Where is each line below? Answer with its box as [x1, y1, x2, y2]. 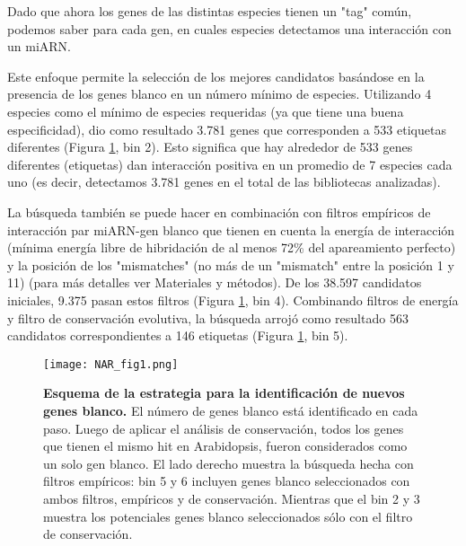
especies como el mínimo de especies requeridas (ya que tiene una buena [7, 101, 404, 120]
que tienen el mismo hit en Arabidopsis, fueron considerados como [43, 436, 408, 455]
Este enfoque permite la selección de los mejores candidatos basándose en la [7, 66, 425, 85]
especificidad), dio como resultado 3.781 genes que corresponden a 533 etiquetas [7, 119, 446, 138]
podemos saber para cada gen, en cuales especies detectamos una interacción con [7, 19, 452, 38]
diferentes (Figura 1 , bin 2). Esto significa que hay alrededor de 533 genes [7, 137, 413, 156]
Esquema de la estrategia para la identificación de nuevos [43, 383, 405, 402]
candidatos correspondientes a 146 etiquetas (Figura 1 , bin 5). [7, 326, 348, 345]
